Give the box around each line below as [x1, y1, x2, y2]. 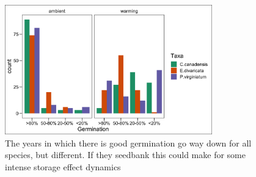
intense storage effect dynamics [5, 160, 121, 173]
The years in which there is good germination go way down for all [5, 136, 252, 149]
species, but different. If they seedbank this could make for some [5, 148, 246, 161]
